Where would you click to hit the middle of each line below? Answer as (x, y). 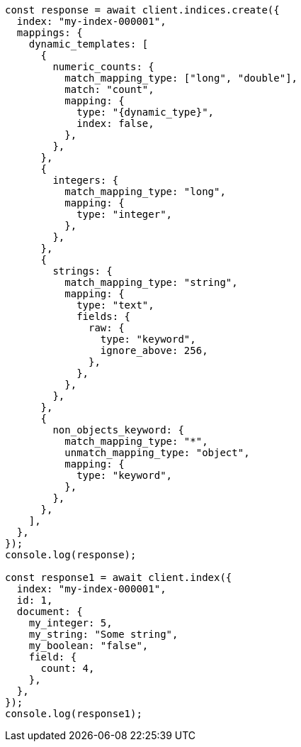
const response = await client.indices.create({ (142, 10)
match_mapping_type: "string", (151, 282)
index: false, (115, 123)
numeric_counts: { (103, 67)
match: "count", (109, 89)
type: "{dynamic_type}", (146, 112)
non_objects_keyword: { (118, 430)
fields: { (104, 316)
